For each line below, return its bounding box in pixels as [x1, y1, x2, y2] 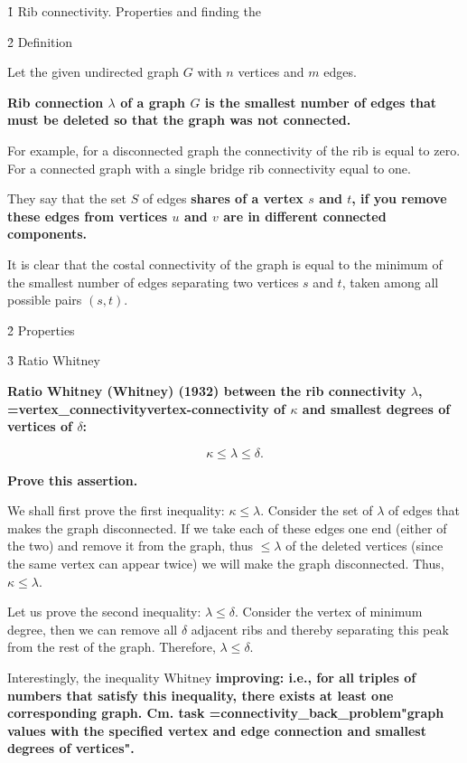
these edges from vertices [7, 206, 168, 225]
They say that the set [7, 189, 126, 208]
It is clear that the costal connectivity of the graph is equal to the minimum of [7, 254, 443, 273]
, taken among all [341, 272, 439, 291]
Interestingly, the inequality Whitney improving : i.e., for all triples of [7, 668, 416, 687]
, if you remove [351, 189, 447, 208]
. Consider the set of [260, 501, 373, 520]
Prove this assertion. [7, 470, 138, 489]
